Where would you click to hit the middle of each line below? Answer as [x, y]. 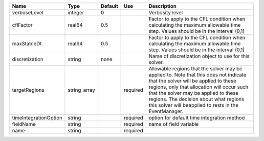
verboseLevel [28, 12]
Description [163, 6]
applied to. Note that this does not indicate [198, 75]
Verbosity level [166, 12]
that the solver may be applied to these [193, 93]
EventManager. [166, 111]
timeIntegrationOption [37, 118]
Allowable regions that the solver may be [195, 69]
